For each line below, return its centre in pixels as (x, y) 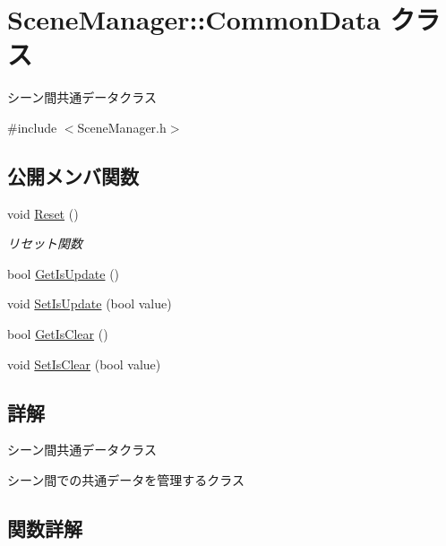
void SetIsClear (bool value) (84, 364)
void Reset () (43, 213)
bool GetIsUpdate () (64, 273)
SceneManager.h (122, 127)
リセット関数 (45, 243)
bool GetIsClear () (58, 334)
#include (32, 127)
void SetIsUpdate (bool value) (90, 303)
